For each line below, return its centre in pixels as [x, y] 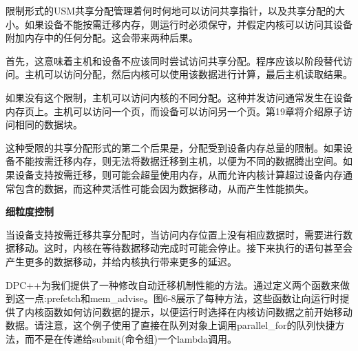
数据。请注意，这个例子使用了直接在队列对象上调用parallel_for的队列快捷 [170, 325]
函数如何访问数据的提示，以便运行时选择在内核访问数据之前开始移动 [198, 311]
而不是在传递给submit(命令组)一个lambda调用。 [131, 338]
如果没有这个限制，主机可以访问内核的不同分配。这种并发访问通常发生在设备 [179, 97]
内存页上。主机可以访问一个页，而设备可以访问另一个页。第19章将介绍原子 [174, 111]
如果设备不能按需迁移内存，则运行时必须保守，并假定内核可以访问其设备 [188, 24]
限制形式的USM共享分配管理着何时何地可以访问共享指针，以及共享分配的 [171, 10]
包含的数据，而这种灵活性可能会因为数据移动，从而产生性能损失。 [164, 188]
